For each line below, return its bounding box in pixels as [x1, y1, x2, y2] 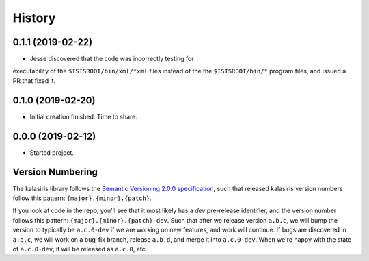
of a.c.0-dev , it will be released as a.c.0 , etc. [12, 245, 148, 253]
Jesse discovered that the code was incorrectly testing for [29, 55, 194, 63]
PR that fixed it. [12, 76, 56, 85]
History [12, 10, 56, 25]
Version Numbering [12, 166, 98, 178]
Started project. [29, 148, 74, 157]
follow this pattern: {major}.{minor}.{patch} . [12, 194, 152, 202]
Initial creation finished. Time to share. [29, 112, 138, 121]
